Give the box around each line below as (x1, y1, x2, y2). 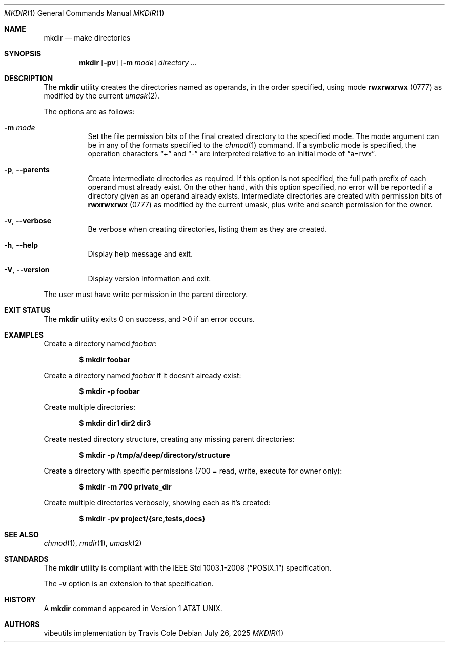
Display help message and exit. (88, 249, 193, 258)
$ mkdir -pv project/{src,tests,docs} (79, 514, 206, 523)
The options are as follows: (44, 107, 135, 116)
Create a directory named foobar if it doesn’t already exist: (44, 371, 241, 380)
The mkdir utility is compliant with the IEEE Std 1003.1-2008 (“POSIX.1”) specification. (44, 563, 332, 572)
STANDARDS (4, 555, 49, 563)
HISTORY (4, 595, 36, 604)
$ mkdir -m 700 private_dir (79, 482, 172, 491)
